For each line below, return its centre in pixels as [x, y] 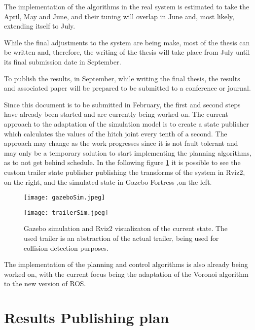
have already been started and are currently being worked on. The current [116, 114]
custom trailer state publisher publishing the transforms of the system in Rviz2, [125, 172]
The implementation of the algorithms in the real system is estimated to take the [127, 6]
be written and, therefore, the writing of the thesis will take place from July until [127, 52]
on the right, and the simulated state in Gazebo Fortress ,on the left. [108, 181]
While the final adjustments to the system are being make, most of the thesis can [127, 42]
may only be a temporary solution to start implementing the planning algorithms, [128, 152]
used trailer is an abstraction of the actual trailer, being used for [121, 238]
